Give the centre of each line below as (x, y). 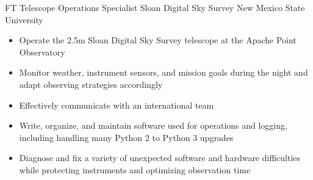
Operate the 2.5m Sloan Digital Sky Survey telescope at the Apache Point (158, 40)
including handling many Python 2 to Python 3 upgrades (126, 137)
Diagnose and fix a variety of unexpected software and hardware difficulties (160, 158)
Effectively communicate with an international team (117, 105)
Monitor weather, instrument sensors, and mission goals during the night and (164, 72)
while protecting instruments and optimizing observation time (135, 169)
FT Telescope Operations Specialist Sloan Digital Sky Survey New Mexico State (155, 7)
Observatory (42, 52)
